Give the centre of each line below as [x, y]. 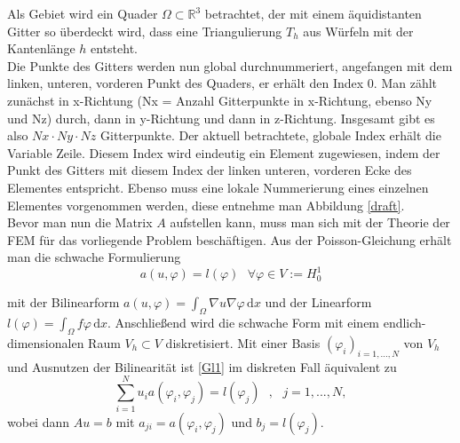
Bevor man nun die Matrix [80, 222]
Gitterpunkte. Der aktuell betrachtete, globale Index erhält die [271, 135]
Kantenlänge [41, 48]
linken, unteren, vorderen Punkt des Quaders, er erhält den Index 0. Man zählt [222, 83]
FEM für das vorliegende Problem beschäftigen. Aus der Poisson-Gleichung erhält [230, 239]
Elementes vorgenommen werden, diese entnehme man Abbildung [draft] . [206, 205]
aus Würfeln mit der [358, 31]
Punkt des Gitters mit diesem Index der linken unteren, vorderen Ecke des [210, 170]
